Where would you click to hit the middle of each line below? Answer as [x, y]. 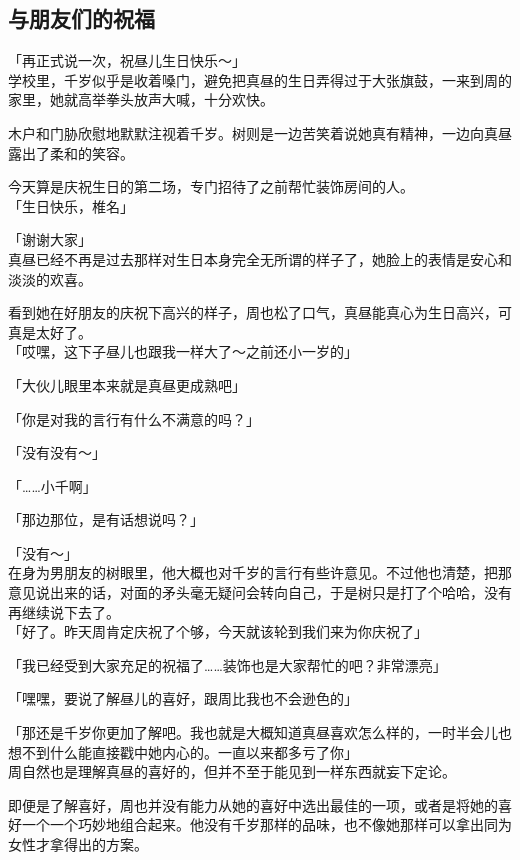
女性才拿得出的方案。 [78, 844]
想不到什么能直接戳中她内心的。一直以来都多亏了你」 [183, 751]
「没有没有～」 [57, 452]
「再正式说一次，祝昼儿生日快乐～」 [127, 60]
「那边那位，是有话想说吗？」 [106, 519]
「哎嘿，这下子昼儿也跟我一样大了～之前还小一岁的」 [183, 351]
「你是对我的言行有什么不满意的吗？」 [134, 418]
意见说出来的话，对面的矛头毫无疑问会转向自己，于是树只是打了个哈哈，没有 [260, 592]
